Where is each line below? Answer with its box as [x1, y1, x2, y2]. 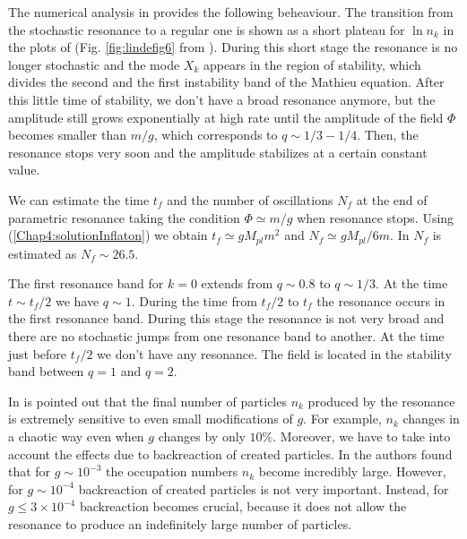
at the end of [356, 190, 428, 209]
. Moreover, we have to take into [272, 426, 451, 445]
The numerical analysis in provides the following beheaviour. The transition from [8, 3, 454, 21]
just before [8, 344, 67, 363]
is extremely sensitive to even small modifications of [8, 409, 293, 428]
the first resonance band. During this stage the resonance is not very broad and [8, 309, 445, 328]
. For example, [303, 409, 382, 428]
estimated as [8, 244, 77, 262]
